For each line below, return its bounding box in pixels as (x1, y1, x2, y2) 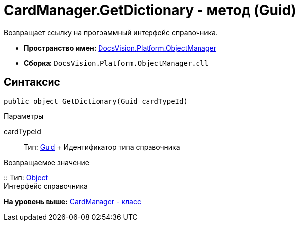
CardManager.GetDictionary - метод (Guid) (4, 2, 296, 19)
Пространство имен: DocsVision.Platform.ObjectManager (24, 43, 216, 52)
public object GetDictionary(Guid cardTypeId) (4, 97, 188, 105)
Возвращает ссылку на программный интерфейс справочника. (4, 28, 218, 37)
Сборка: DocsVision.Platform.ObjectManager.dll (24, 58, 209, 67)
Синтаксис (4, 76, 60, 89)
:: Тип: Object (4, 173, 48, 182)
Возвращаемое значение (4, 158, 89, 167)
